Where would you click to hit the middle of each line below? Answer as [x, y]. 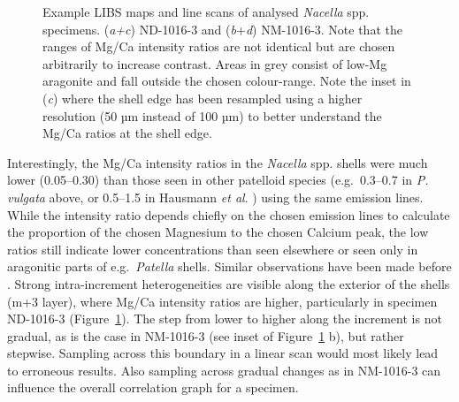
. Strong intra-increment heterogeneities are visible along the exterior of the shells [229, 283]
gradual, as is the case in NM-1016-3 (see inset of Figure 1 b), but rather [206, 335]
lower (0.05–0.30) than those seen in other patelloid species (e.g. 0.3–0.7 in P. [218, 180]
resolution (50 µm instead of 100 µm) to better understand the [212, 115]
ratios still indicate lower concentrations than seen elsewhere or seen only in [213, 249]
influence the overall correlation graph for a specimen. [153, 387]
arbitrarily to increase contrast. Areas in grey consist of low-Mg [215, 63]
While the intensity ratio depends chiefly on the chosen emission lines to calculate [229, 214]
